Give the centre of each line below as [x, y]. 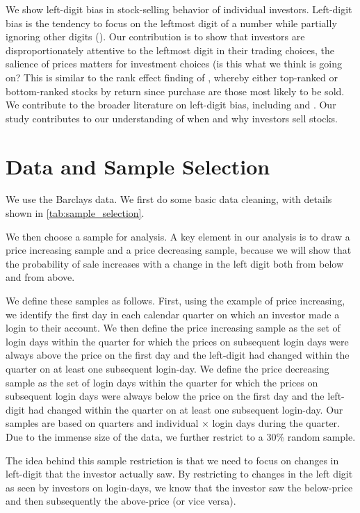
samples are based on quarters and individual [102, 423]
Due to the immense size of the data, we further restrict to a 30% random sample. [181, 436]
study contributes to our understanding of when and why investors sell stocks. [172, 118]
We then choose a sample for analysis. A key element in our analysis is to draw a [178, 236]
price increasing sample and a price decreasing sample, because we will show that [179, 250]
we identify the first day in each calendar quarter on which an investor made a [173, 314]
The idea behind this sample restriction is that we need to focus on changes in [172, 460]
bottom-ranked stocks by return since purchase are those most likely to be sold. [175, 91]
